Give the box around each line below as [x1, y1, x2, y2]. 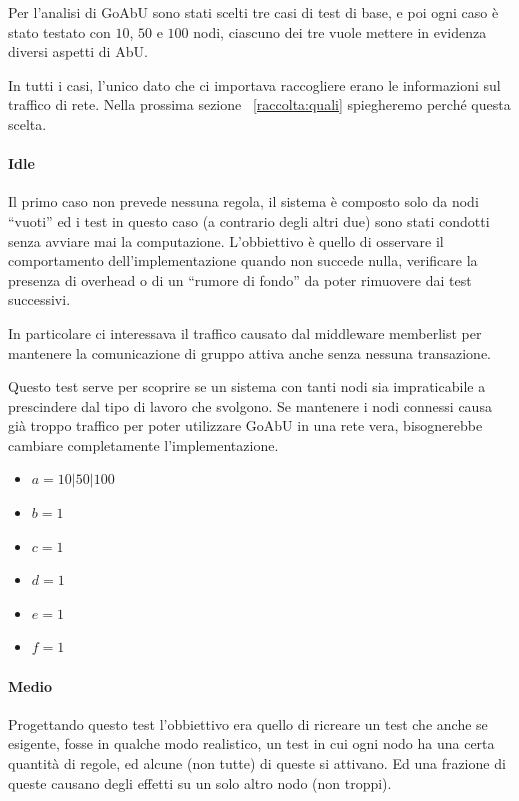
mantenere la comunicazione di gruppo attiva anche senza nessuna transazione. [8, 342, 492, 363]
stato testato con [8, 21, 111, 42]
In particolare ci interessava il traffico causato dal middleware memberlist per [8, 322, 482, 343]
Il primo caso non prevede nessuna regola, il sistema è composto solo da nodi [8, 191, 479, 212]
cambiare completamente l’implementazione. [8, 434, 279, 455]
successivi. [8, 289, 71, 310]
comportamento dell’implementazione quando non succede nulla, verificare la [8, 250, 478, 271]
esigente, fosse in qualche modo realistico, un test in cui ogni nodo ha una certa [8, 733, 495, 754]
